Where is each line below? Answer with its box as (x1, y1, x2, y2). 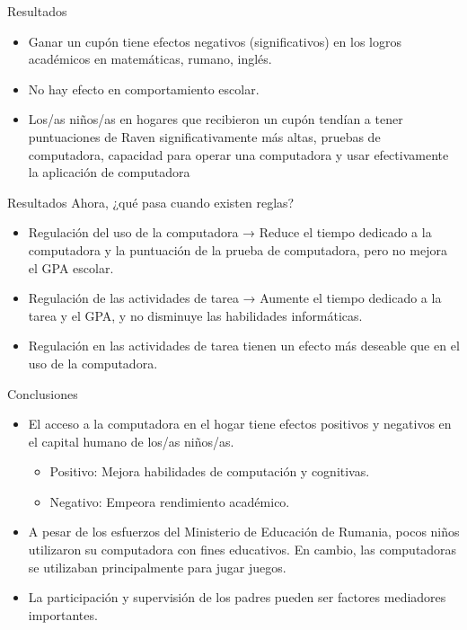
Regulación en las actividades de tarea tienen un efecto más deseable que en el (28, 336, 460, 355)
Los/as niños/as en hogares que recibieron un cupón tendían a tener (28, 110, 403, 129)
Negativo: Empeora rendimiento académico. (49, 492, 290, 510)
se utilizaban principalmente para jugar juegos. (28, 557, 286, 576)
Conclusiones (7, 384, 78, 403)
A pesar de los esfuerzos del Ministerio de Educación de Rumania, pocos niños (28, 522, 460, 541)
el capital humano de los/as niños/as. (28, 431, 234, 450)
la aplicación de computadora (28, 163, 190, 182)
